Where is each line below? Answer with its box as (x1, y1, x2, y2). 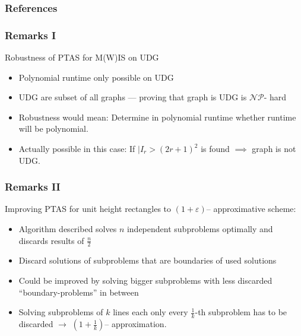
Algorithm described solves (18, 223, 117, 235)
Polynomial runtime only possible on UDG (18, 71, 174, 83)
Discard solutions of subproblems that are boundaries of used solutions (18, 254, 277, 267)
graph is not (252, 142, 296, 155)
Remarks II (5, 179, 61, 194)
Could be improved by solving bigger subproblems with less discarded (18, 274, 273, 287)
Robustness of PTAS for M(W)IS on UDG (5, 51, 159, 64)
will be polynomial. (18, 122, 88, 135)
